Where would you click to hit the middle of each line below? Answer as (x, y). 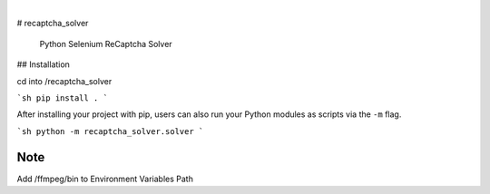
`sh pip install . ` (63, 98)
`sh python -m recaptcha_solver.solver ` (110, 131)
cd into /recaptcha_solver (64, 81)
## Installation (43, 64)
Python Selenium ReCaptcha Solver (106, 44)
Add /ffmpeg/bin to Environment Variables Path (105, 179)
